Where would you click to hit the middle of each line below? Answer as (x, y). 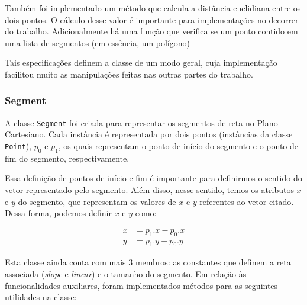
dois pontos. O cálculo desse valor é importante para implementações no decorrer (152, 19)
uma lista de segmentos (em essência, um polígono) (97, 42)
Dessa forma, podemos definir (58, 213)
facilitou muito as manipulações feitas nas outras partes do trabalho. (129, 74)
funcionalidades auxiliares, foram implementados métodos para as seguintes (141, 285)
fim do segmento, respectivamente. (67, 158)
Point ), (18, 146)
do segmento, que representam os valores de (97, 201)
